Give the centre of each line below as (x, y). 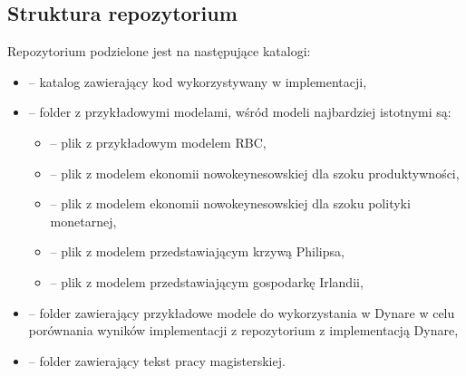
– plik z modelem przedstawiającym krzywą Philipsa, (197, 251)
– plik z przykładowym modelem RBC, (158, 142)
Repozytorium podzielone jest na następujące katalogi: (159, 51)
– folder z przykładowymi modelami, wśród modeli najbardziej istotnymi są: (240, 112)
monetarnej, (83, 221)
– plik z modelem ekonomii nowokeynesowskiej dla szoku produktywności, (255, 173)
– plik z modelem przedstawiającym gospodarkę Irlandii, (207, 281)
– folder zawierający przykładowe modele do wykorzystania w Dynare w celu (242, 312)
